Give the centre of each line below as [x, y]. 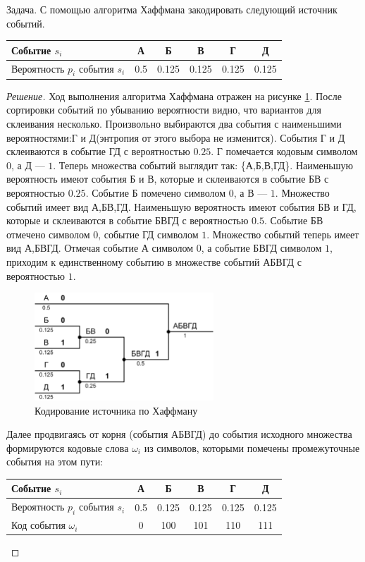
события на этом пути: [55, 462]
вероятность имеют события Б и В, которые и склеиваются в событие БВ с [168, 179]
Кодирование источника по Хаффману [116, 410]
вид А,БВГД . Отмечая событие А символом [100, 248]
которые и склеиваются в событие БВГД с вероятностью [128, 220]
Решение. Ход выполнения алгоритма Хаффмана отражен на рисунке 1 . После [174, 96]
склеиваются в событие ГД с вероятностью [98, 151]
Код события [38, 525]
